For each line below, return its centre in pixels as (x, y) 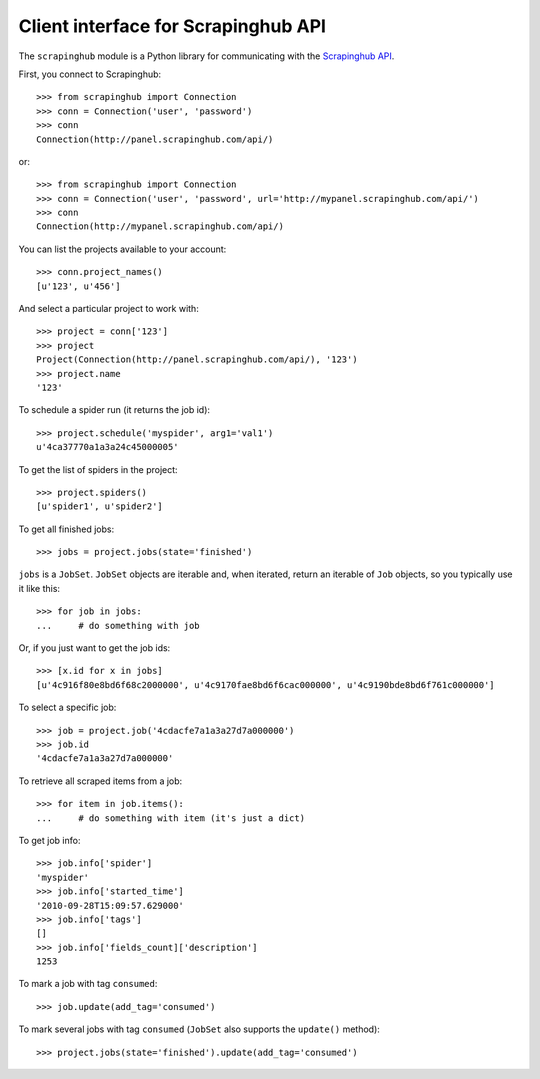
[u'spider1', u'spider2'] (100, 506)
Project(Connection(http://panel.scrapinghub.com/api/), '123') (197, 359)
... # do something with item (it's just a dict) (170, 818)
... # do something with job (118, 625)
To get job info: (49, 840)
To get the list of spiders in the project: (98, 469)
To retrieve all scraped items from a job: (100, 781)
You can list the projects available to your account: (122, 249)
